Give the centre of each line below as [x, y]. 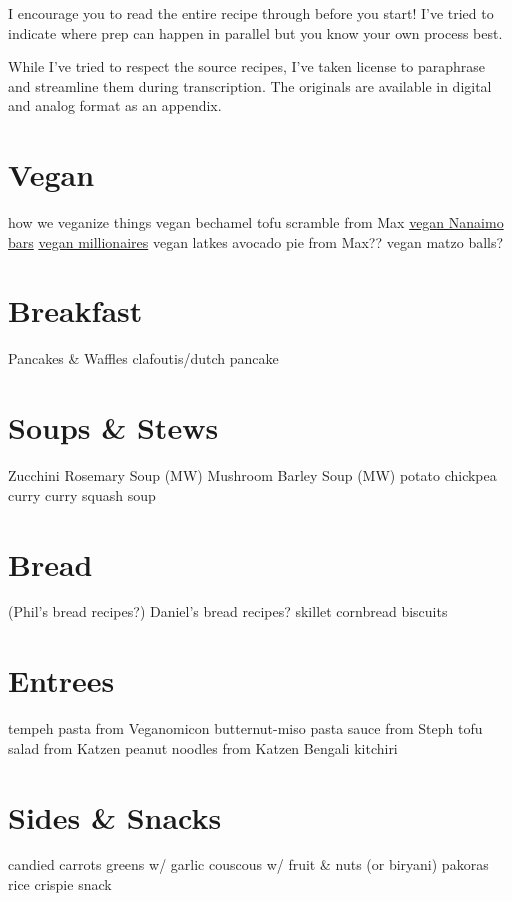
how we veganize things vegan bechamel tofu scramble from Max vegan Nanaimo [256, 222]
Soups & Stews [113, 427]
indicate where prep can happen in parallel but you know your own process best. [255, 32]
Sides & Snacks [115, 816]
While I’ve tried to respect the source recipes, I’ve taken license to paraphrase [246, 66]
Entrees [61, 680]
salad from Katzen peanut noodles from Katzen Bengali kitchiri [203, 747]
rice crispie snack [60, 884]
